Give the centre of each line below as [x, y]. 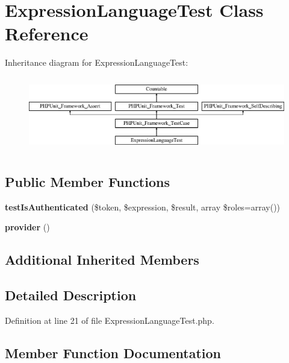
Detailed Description [71, 295]
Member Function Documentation [113, 352]
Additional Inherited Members [102, 260]
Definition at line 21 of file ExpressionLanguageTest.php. [110, 320]
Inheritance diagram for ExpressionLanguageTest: [97, 62]
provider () [27, 227]
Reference [47, 33]
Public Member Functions [87, 181]
